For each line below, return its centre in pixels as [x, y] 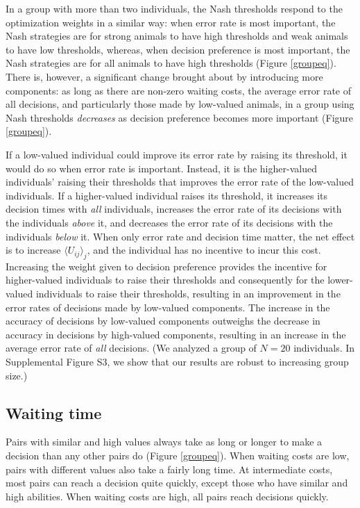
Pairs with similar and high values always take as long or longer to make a [164, 442]
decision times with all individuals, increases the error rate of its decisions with [174, 209]
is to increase [33, 250]
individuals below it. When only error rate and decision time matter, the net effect [180, 236]
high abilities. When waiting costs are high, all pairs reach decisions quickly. [167, 496]
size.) [17, 375]
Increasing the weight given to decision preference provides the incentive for [166, 266]
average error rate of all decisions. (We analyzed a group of [131, 348]
